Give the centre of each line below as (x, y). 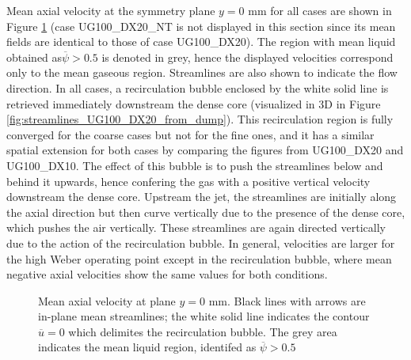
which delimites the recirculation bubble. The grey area (203, 331)
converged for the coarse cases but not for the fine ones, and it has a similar (190, 134)
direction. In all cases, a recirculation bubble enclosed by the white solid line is (198, 87)
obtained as (34, 57)
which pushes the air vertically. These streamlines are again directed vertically (196, 227)
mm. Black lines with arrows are (287, 300)
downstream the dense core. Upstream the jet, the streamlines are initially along (202, 197)
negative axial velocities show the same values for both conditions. (167, 274)
